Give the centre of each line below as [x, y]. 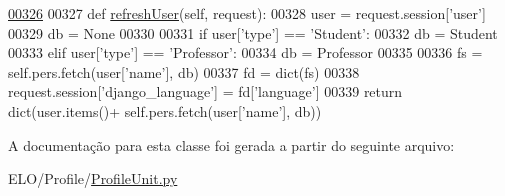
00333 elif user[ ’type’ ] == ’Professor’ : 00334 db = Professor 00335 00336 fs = [245, 52]
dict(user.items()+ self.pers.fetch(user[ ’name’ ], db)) [165, 110]
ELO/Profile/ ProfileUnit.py [93, 178]
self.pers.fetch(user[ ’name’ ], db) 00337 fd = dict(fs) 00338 [184, 71]
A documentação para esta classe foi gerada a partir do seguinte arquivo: [231, 144]
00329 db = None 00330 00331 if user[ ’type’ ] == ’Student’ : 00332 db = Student [253, 32]
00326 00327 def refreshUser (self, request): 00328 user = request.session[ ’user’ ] [247, 13]
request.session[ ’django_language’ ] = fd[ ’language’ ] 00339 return [205, 91]
